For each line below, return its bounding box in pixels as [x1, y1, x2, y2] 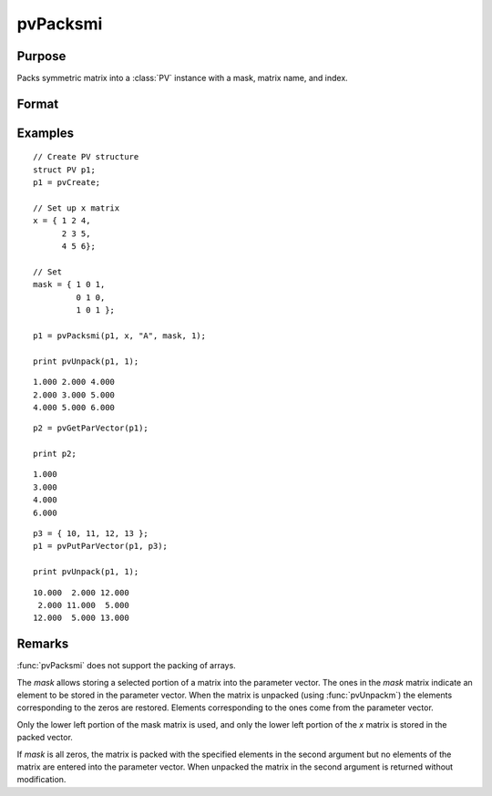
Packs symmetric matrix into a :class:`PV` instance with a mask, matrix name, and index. [16, 73, 348, 84]
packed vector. [16, 732, 73, 743]
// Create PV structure [33, 151, 139, 162]
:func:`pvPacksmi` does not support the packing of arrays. [16, 660, 236, 671]
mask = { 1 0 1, [33, 279, 106, 290]
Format [16, 96, 59, 111]
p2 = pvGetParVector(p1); [33, 423, 149, 433]
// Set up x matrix [33, 203, 120, 213]
